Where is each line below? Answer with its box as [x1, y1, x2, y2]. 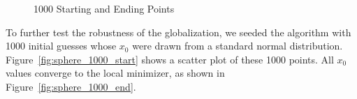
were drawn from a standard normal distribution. [132, 38, 343, 53]
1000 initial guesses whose [6, 38, 117, 53]
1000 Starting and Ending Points [34, 1, 175, 15]
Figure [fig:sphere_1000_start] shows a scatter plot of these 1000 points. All [6, 52, 334, 66]
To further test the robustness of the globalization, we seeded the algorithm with [6, 24, 351, 39]
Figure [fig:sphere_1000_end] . [6, 79, 136, 93]
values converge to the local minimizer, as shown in [6, 66, 225, 80]
